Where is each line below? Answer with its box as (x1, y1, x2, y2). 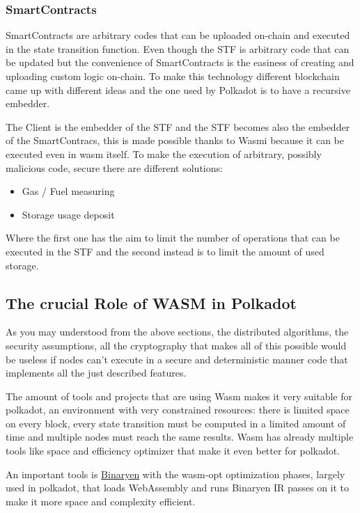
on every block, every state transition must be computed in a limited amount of (6, 416, 346, 430)
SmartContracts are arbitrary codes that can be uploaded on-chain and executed (6, 28, 350, 42)
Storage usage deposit (22, 207, 115, 221)
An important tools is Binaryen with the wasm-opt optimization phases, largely (6, 466, 345, 481)
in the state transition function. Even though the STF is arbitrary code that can (6, 41, 350, 56)
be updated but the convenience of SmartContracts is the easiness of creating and (6, 55, 354, 70)
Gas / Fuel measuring (22, 184, 115, 198)
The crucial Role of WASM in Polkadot (6, 292, 297, 313)
